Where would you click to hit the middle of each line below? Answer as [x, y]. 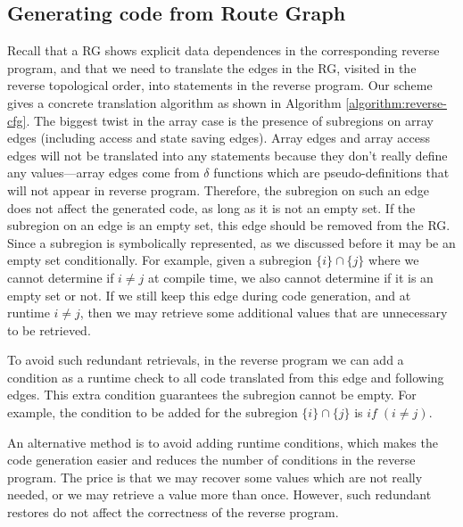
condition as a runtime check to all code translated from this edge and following [226, 377]
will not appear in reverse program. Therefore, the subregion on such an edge [219, 189]
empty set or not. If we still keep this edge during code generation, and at [209, 295]
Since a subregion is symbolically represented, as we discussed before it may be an [231, 242]
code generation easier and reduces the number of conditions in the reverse [211, 460]
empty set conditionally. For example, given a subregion [160, 260]
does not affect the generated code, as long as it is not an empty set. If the [211, 207]
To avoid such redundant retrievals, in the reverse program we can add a [206, 360]
